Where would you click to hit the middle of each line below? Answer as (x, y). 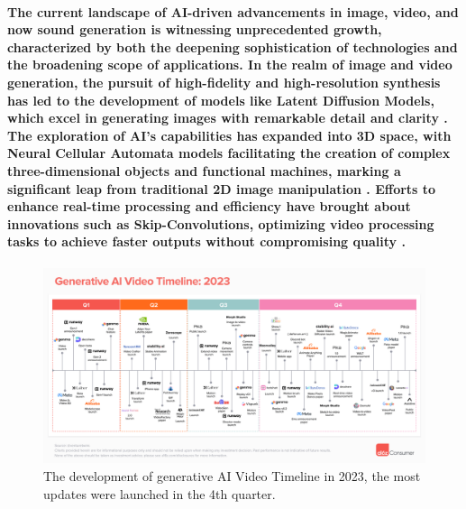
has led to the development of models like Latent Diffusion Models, (221, 100)
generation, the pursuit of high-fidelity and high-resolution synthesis (224, 82)
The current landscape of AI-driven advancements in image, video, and (233, 11)
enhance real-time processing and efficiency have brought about (209, 206)
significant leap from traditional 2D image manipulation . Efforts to (222, 188)
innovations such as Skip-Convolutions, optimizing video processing (221, 223)
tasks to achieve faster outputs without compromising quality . (206, 241)
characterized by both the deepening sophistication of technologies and (233, 46)
